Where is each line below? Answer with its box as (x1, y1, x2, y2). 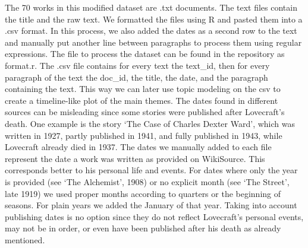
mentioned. (5, 233, 45, 246)
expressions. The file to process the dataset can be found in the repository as (5, 47, 285, 60)
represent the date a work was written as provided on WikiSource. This (5, 152, 265, 164)
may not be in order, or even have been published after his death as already (5, 222, 281, 234)
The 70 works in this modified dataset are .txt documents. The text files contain (5, 1, 297, 13)
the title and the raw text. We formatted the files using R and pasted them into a (5, 12, 303, 25)
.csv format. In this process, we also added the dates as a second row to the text (5, 24, 297, 37)
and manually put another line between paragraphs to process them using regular (5, 36, 302, 48)
